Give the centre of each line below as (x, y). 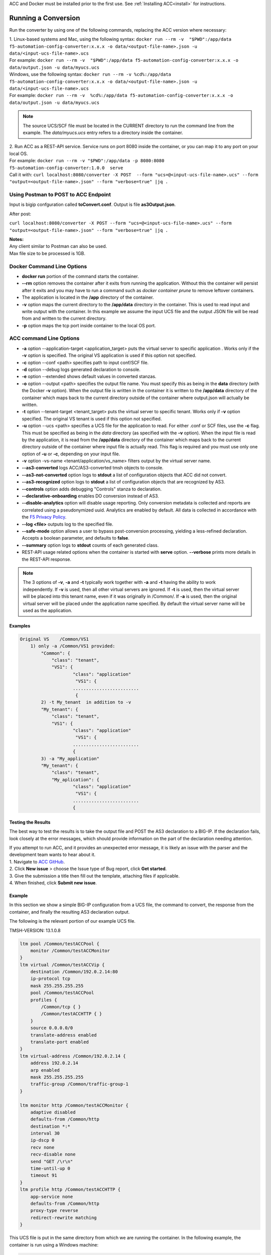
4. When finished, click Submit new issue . (53, 883)
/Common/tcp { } (61, 1007)
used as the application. (47, 610)
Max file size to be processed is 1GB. (47, 253)
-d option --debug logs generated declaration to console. (81, 369)
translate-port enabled (59, 1042)
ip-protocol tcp (50, 979)
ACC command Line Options (44, 338)
